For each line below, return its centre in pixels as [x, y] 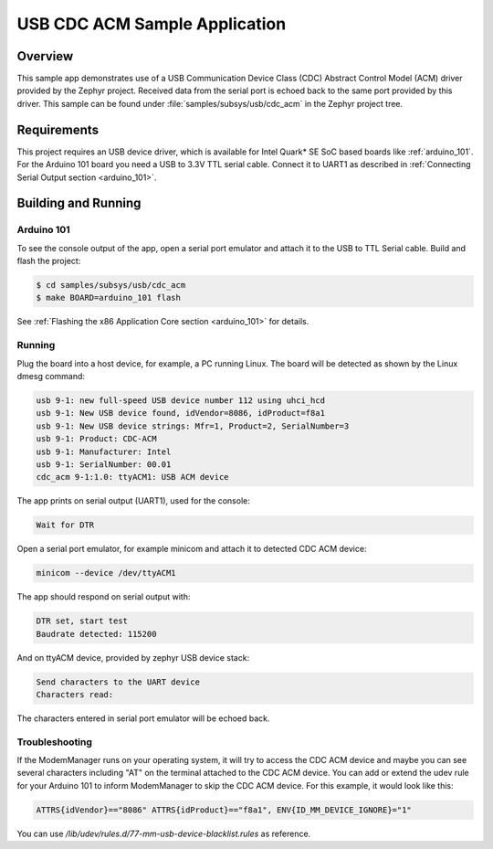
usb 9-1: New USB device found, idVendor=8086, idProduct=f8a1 [181, 413]
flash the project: [49, 261]
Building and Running [79, 203]
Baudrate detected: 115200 [96, 634]
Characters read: [75, 694]
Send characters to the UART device [118, 682]
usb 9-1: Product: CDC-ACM [96, 439]
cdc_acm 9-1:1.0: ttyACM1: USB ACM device [132, 477]
